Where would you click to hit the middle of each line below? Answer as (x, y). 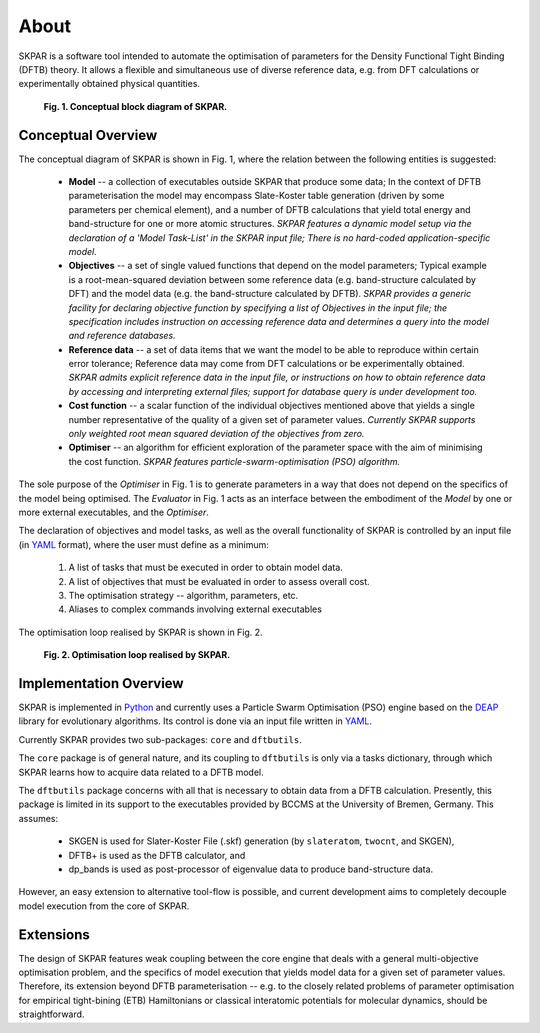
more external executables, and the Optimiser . (114, 512)
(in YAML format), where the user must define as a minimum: (144, 544)
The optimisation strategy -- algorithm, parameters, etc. (183, 595)
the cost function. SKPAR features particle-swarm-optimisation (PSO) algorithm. (234, 461)
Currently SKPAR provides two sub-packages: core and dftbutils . (160, 739)
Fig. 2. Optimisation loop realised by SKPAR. (137, 655)
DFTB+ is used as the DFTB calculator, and (157, 855)
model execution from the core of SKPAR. (104, 906)
